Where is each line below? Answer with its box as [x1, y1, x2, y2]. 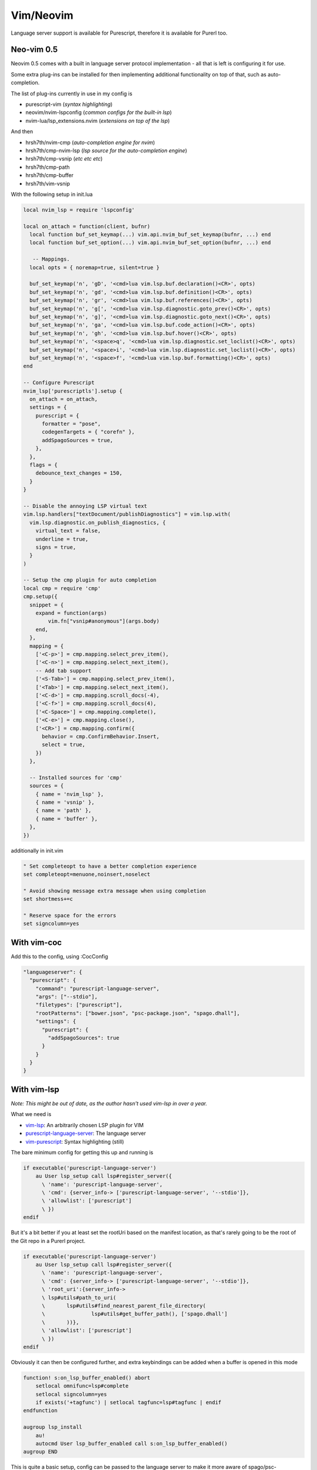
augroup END [23, 1448, 58, 1455]
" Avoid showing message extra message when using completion [23, 887, 206, 894]
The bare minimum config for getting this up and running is [11, 1148, 154, 1155]
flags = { [29, 462, 58, 469]
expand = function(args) [35, 610, 107, 617]
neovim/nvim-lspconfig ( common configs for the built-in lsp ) [25, 109, 173, 116]
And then [11, 128, 33, 135]
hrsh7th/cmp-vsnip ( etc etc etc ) [25, 155, 103, 162]
